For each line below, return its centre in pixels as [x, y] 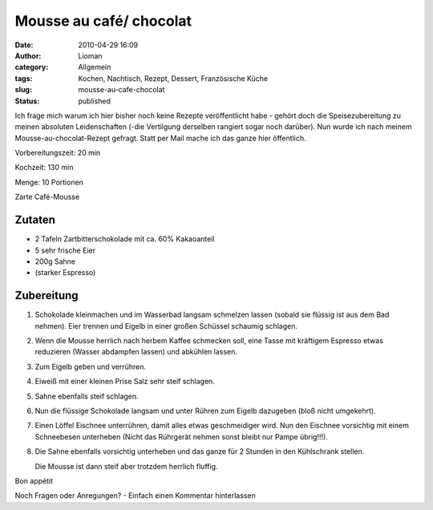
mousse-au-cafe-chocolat [121, 90]
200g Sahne [55, 261]
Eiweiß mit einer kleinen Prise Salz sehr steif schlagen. [125, 382]
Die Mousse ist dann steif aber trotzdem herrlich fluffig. [126, 466]
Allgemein [95, 67]
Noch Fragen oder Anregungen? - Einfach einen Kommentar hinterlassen [135, 496]
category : [32, 67]
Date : [24, 45]
